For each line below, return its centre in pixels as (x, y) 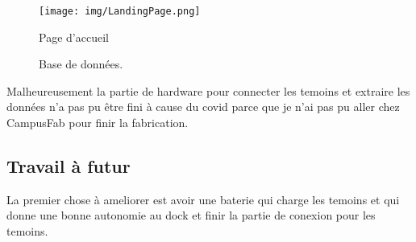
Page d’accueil (74, 37)
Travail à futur (69, 166)
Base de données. (81, 64)
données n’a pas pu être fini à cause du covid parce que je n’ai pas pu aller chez (203, 107)
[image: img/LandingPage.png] (120, 11)
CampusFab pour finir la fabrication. (98, 123)
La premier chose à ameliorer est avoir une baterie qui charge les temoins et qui (203, 199)
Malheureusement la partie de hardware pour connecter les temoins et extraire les (208, 90)
